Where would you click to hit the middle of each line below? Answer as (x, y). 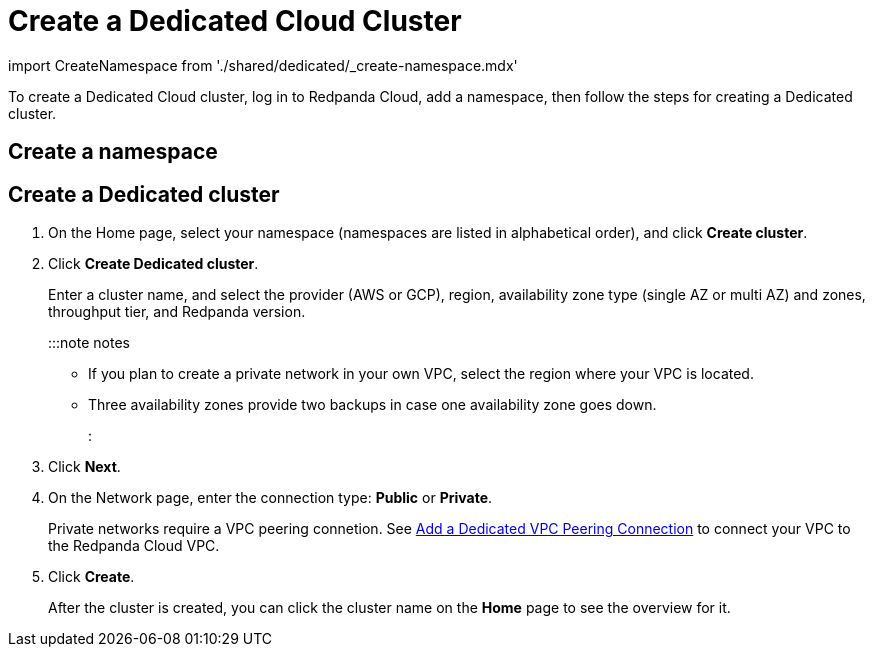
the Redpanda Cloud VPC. (134, 546)
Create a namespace (113, 152)
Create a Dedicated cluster (144, 194)
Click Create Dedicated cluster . (153, 264)
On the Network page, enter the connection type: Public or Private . (270, 498)
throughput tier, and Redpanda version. (177, 312)
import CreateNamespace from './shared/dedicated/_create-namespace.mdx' (263, 65)
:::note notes (89, 343)
